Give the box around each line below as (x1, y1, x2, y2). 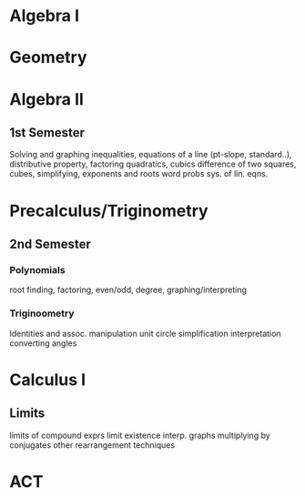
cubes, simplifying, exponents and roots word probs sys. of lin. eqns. (9, 168, 269, 179)
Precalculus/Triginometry (9, 200, 208, 221)
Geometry (9, 47, 88, 68)
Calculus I (9, 370, 86, 390)
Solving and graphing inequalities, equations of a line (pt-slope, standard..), (9, 149, 293, 160)
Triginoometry (9, 307, 75, 319)
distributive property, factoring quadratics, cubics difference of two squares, (9, 158, 297, 169)
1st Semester (9, 125, 85, 140)
